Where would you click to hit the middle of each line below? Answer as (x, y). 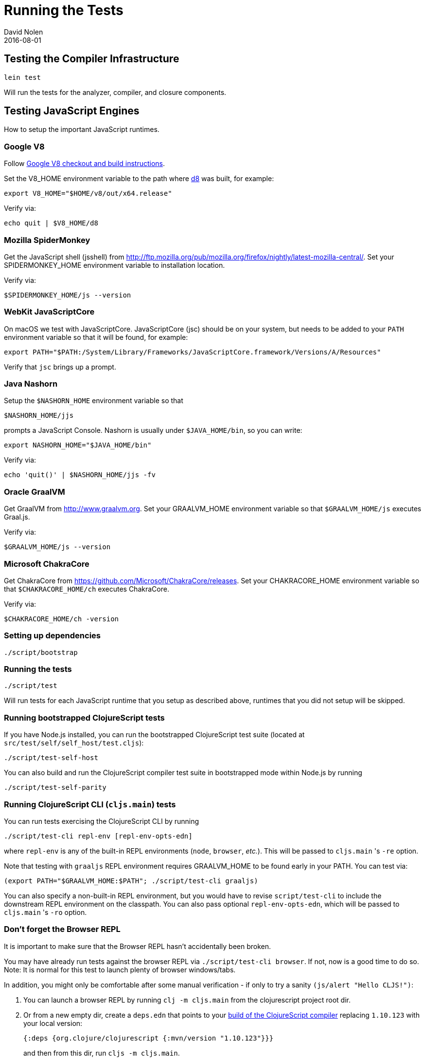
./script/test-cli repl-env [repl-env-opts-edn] (98, 836)
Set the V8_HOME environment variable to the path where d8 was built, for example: (139, 179)
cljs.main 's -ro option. (45, 912)
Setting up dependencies (52, 636)
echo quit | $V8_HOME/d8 (51, 223)
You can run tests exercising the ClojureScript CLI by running (102, 821)
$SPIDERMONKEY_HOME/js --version (68, 295)
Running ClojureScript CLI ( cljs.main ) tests (90, 804)
